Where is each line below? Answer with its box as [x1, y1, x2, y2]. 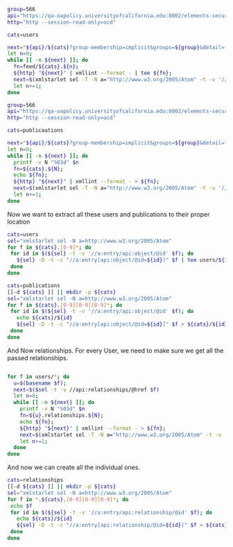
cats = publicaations [7, 127, 64, 134]
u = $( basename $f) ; [13, 380, 67, 387]
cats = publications [7, 282, 60, 289]
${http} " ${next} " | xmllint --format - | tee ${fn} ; [13, 69, 172, 76]
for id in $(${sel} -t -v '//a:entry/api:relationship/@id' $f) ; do [10, 509, 213, 516]
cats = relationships [7, 477, 64, 484]
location [7, 217, 31, 226]
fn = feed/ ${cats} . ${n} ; [13, 63, 79, 70]
